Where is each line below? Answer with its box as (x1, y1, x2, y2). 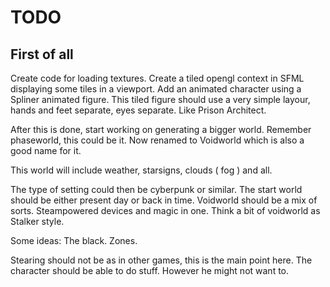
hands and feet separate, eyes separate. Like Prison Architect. (10, 104, 267, 116)
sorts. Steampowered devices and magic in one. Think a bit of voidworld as (10, 205, 321, 216)
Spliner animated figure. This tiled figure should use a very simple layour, (10, 94, 311, 105)
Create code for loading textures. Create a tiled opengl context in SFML (10, 72, 305, 84)
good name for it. (10, 145, 82, 156)
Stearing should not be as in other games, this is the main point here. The (10, 254, 313, 266)
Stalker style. (10, 216, 65, 227)
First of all (10, 46, 74, 63)
